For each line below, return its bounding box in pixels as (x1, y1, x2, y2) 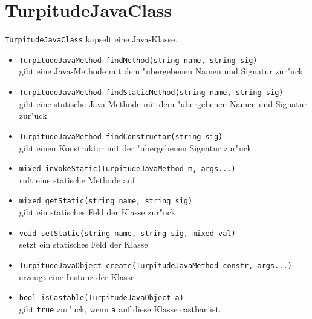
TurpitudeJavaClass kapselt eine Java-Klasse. (5, 33, 178, 45)
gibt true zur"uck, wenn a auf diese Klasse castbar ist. (19, 302, 221, 315)
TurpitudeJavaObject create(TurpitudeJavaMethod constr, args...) (19, 261, 292, 270)
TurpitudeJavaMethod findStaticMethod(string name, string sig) (19, 88, 284, 97)
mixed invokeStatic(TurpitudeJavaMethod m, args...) (19, 165, 236, 174)
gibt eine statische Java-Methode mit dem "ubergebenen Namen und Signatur (19, 97, 308, 110)
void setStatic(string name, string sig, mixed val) (19, 229, 236, 238)
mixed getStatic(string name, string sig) (19, 197, 193, 206)
